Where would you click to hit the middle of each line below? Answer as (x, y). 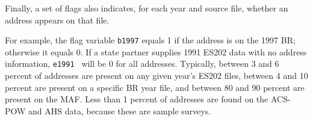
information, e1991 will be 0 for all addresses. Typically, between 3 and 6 (142, 64)
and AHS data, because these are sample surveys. (120, 110)
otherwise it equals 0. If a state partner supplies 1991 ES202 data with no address (156, 51)
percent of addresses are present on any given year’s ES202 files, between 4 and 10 (156, 76)
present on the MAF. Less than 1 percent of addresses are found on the (137, 99)
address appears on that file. (57, 20)
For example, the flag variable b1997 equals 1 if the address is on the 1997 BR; (150, 40)
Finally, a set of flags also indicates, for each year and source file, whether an (147, 8)
